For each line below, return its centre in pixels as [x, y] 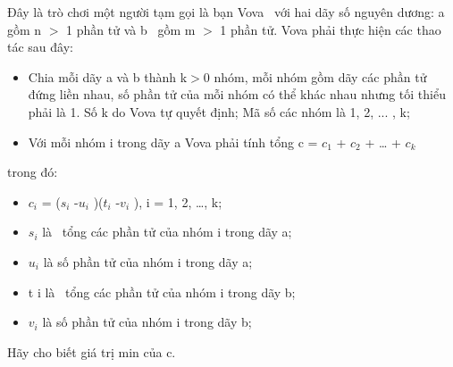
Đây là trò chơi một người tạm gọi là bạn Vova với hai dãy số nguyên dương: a [226, 12]
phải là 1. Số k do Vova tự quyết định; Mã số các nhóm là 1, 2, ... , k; [219, 111]
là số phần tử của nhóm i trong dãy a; [148, 261]
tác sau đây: [40, 47]
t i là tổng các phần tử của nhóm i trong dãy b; [162, 292]
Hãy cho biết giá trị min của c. [92, 351]
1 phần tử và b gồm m [131, 29]
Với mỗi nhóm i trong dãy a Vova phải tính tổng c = [173, 142]
